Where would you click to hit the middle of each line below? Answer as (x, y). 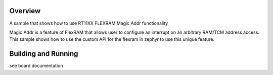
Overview (25, 11)
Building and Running (44, 54)
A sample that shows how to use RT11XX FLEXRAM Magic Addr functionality (89, 23)
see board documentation (36, 66)
